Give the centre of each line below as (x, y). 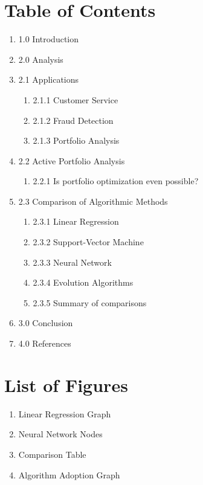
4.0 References (45, 343)
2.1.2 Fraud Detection (73, 120)
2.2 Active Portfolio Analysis (72, 160)
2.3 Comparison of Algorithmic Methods (93, 201)
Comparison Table (52, 454)
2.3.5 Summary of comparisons (90, 302)
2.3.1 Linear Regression (76, 221)
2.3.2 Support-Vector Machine (88, 242)
